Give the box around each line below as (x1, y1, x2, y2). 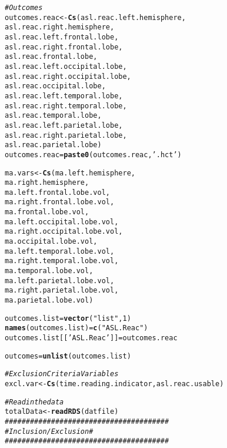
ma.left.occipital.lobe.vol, (5, 217, 119, 226)
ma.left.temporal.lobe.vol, (5, 247, 115, 255)
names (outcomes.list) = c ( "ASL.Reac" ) (5, 324, 148, 333)
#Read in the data (5, 397, 64, 406)
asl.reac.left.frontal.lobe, (5, 32, 119, 41)
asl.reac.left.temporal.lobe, (5, 91, 123, 100)
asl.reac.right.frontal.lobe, (5, 42, 123, 51)
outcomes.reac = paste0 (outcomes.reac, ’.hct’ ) (5, 150, 182, 159)
